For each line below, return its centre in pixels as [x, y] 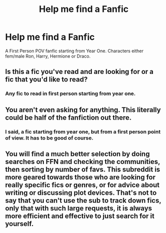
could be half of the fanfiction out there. [69, 117]
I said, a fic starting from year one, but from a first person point [83, 132]
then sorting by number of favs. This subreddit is [83, 169]
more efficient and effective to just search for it [80, 216]
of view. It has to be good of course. [49, 138]
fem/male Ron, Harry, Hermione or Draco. [48, 56]
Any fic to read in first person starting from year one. [71, 94]
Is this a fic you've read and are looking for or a [79, 72]
